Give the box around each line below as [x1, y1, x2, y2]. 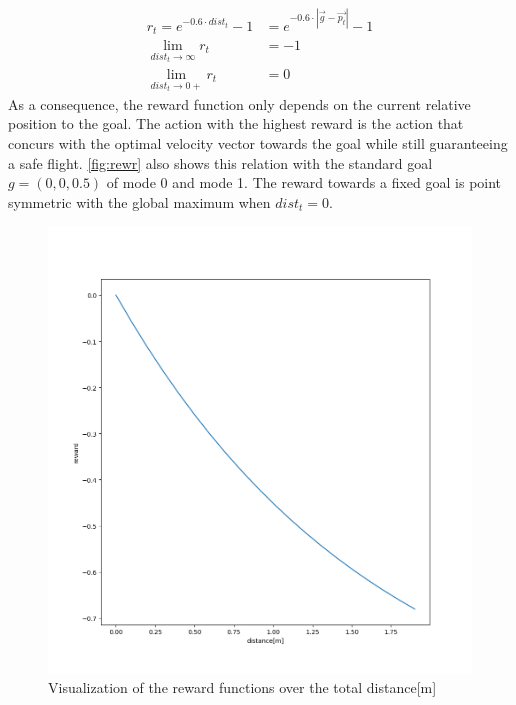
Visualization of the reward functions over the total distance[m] [48, 677, 437, 698]
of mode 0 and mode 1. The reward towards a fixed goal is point [106, 172, 502, 193]
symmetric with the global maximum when [8, 191, 271, 212]
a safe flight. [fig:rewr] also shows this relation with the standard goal [8, 152, 433, 173]
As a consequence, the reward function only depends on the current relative [8, 93, 471, 114]
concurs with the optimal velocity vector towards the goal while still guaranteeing [8, 132, 508, 153]
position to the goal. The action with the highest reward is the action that [8, 113, 464, 134]
